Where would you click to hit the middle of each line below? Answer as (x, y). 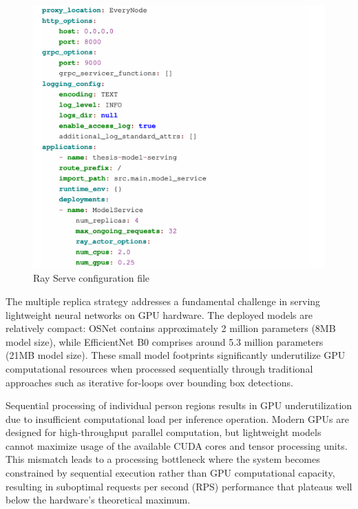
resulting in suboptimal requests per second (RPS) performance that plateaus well (179, 486)
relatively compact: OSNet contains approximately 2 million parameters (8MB (171, 328)
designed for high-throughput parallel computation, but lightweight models (164, 432)
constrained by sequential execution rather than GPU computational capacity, (170, 473)
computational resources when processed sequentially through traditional (159, 368)
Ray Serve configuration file (92, 278)
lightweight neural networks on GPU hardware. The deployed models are (159, 314)
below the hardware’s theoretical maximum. (98, 500)
